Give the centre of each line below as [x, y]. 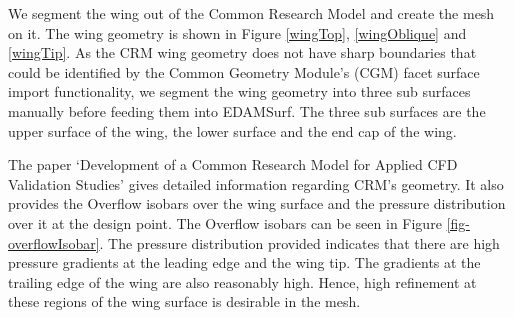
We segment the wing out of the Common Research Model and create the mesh [251, 13]
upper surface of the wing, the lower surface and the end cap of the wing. [232, 130]
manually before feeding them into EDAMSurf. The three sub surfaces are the [247, 110]
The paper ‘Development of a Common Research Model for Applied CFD [233, 164]
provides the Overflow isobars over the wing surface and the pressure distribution [257, 203]
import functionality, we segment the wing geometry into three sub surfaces [239, 91]
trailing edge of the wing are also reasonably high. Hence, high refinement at [242, 281]
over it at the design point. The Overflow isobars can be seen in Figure [225, 222]
